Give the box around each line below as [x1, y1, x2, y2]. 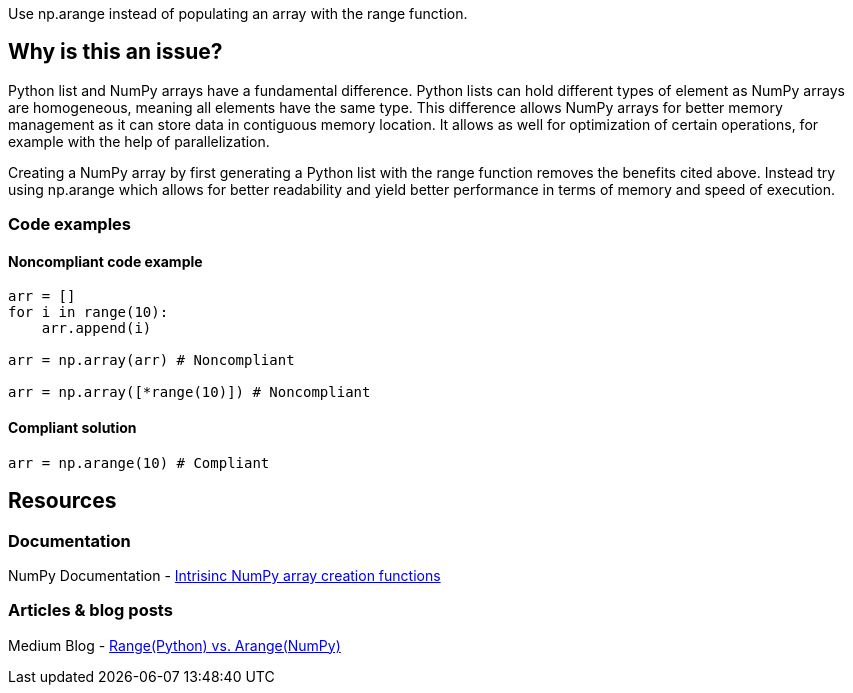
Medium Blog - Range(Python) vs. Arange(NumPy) [8, 636, 341, 654]
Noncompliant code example [8, 252, 203, 270]
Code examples [8, 214, 132, 235]
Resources [8, 488, 117, 514]
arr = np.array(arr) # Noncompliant [8, 352, 295, 369]
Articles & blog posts [8, 600, 173, 621]
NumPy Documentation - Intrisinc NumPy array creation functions [8, 566, 441, 584]
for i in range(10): [8, 304, 169, 321]
